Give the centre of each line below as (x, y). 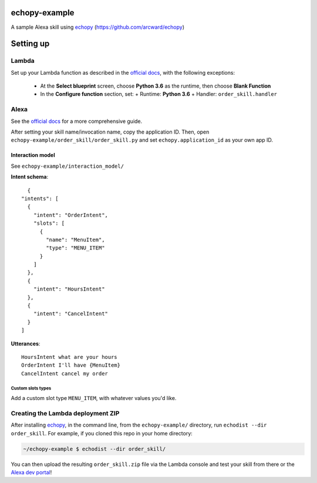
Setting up (30, 44)
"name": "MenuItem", (75, 239)
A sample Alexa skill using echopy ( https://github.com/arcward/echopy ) (98, 27)
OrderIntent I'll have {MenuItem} (71, 365)
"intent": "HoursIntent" (69, 289)
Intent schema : (30, 177)
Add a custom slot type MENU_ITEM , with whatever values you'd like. (94, 398)
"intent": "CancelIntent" (71, 314)
